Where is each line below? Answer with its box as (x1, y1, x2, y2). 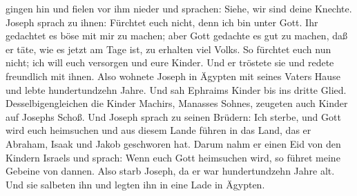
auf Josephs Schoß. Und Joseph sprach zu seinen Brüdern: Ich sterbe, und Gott (6, 109, 341, 124)
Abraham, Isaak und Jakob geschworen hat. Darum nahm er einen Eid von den (6, 136, 341, 150)
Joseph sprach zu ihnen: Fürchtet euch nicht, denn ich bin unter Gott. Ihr (6, 14, 318, 29)
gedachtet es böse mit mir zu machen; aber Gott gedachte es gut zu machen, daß (6, 28, 347, 43)
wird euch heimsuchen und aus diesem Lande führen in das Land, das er (6, 123, 311, 137)
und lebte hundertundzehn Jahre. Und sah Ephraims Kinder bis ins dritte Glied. (6, 82, 347, 97)
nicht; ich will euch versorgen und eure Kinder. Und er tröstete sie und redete (6, 55, 334, 70)
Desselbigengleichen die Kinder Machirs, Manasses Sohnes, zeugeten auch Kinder (6, 96, 348, 110)
